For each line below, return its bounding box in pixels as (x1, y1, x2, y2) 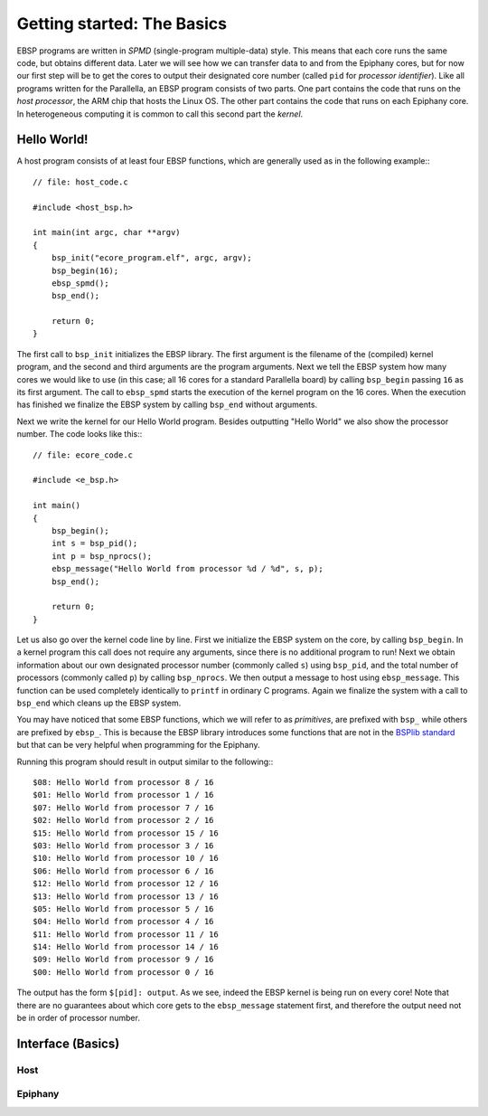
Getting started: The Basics (16, 14, 228, 33)
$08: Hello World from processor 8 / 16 (33, 777, 214, 787)
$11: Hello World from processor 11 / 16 (33, 929, 219, 940)
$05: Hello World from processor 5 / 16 (33, 903, 214, 913)
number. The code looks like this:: (16, 429, 143, 440)
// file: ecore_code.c (33, 449, 134, 460)
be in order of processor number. (16, 1013, 140, 1024)
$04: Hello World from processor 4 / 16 (33, 916, 214, 927)
